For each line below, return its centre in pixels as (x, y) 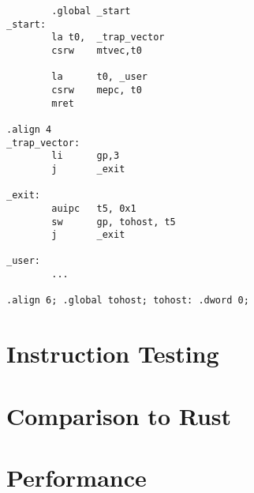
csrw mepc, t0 (97, 90)
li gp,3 (86, 156)
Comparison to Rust (119, 415)
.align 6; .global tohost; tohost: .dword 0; (128, 301)
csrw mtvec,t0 (97, 50)
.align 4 (29, 129)
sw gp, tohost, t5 (114, 222)
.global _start (91, 11)
